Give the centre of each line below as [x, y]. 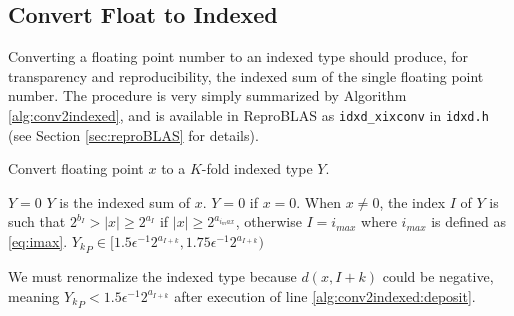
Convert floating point [76, 168]
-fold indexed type [257, 168]
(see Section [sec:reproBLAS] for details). [133, 134]
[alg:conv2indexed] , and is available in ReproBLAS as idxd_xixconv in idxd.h [248, 114]
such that [37, 221]
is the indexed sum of [125, 201]
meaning [34, 295]
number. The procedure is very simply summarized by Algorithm [207, 95]
